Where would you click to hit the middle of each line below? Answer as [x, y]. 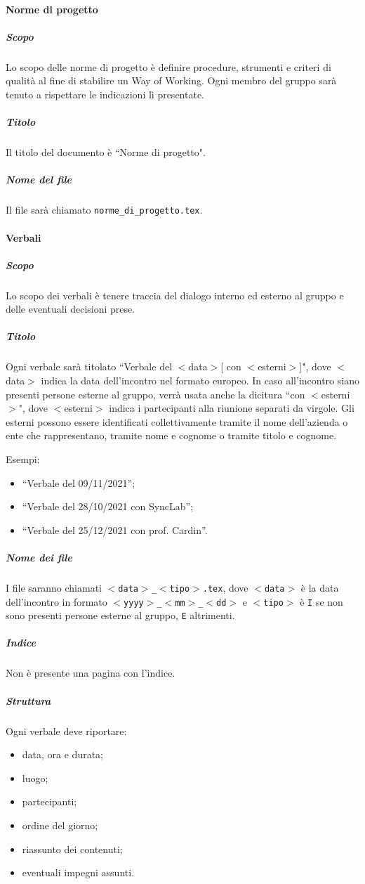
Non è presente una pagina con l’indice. [91, 673]
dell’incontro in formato [57, 601]
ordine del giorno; [60, 825]
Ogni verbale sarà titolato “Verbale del [89, 366]
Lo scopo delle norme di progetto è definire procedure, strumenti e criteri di [168, 66]
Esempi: [23, 459]
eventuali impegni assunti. [78, 872]
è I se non [321, 601]
